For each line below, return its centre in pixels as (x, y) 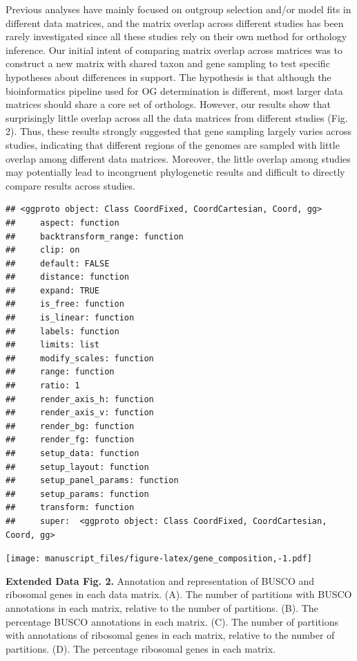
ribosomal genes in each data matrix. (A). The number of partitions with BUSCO (179, 594)
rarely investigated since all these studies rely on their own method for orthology (176, 36)
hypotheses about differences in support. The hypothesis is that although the (168, 76)
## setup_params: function (77, 494)
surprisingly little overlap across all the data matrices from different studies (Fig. (177, 117)
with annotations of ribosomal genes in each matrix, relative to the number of (170, 635)
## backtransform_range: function (95, 236)
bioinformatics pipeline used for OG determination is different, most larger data (174, 90)
